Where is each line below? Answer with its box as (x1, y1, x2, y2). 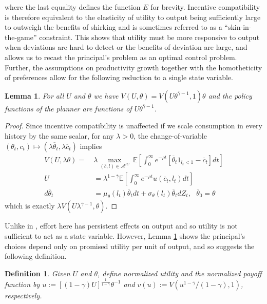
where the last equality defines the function (5, 2, 141, 12)
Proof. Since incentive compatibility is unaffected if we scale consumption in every (5, 120, 262, 131)
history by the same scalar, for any (5, 130, 114, 141)
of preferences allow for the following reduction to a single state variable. (5, 72, 233, 83)
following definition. (5, 251, 67, 261)
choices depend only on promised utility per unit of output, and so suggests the (5, 240, 255, 251)
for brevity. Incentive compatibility (150, 2, 260, 12)
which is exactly (5, 200, 55, 211)
